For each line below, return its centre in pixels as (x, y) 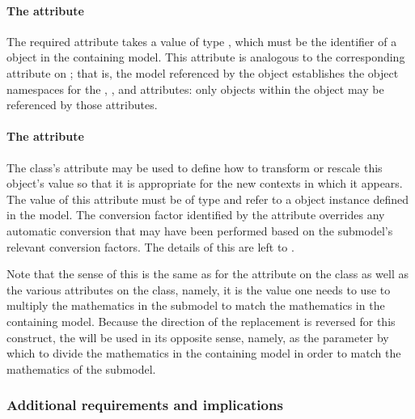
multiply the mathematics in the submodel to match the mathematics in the (196, 305)
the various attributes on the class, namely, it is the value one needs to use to (199, 289)
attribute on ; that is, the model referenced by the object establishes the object (203, 72)
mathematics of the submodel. (81, 368)
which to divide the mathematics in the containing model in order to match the (204, 353)
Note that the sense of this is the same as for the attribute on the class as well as (207, 274)
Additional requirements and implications (145, 405)
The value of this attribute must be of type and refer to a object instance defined (207, 199)
